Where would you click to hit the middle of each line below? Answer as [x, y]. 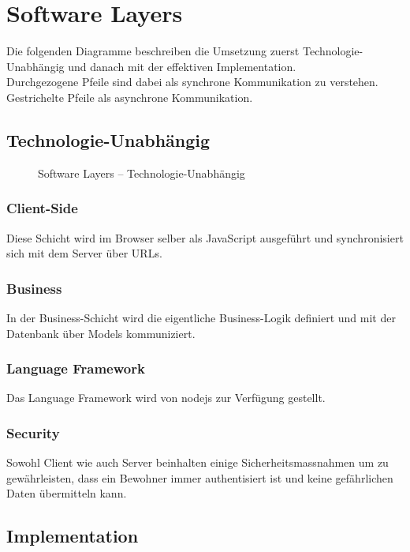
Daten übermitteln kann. [67, 493]
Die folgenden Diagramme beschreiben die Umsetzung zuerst [153, 51]
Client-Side [42, 208]
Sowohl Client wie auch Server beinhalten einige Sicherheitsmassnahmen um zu [198, 462]
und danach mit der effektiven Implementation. [182, 66]
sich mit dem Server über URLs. [84, 253]
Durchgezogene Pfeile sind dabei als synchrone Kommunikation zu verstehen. [192, 82]
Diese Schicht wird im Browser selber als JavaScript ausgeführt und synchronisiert [205, 237]
